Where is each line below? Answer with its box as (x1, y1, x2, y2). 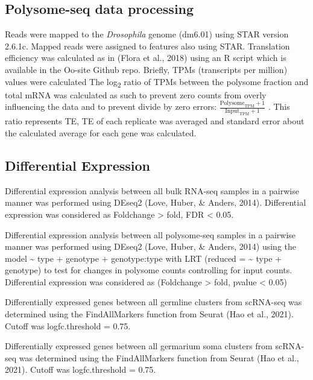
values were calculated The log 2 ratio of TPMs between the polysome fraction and (5, 75, 309, 89)
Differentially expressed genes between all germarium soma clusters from (5, 340, 273, 352)
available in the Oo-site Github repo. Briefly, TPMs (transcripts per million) (5, 63, 288, 75)
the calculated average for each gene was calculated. (5, 126, 197, 139)
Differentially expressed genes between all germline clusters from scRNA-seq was (5, 296, 302, 308)
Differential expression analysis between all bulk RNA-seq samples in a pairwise (5, 184, 299, 197)
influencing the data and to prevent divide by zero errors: (5, 100, 217, 113)
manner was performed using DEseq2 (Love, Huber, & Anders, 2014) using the (5, 240, 296, 253)
